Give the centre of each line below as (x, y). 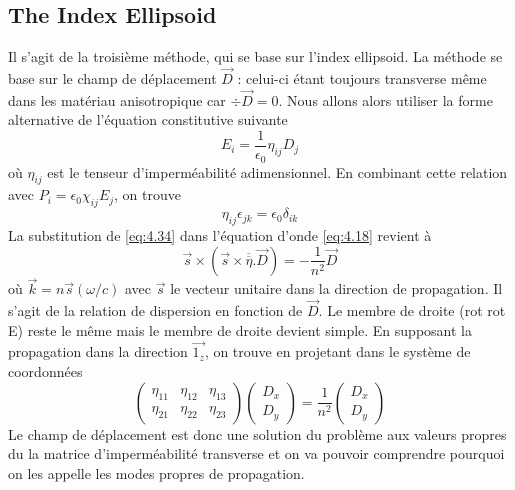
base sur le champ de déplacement (112, 78)
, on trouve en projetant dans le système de (337, 351)
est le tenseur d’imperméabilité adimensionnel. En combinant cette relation (277, 171)
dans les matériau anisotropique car (117, 99)
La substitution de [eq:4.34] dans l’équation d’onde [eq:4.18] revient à (220, 234)
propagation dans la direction (98, 351)
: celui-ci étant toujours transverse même (362, 78)
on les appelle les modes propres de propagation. (156, 472)
